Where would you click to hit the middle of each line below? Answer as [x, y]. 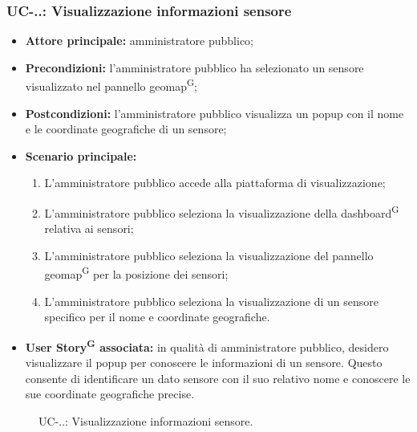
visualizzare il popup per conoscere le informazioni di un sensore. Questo [204, 363]
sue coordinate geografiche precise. [110, 394]
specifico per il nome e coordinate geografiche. [157, 317]
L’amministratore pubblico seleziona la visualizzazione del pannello [209, 255]
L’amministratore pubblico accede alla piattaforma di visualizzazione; [215, 183]
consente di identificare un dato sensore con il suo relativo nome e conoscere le [218, 378]
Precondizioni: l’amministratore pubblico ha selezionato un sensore [194, 67]
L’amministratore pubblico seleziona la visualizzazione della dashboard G [222, 212]
